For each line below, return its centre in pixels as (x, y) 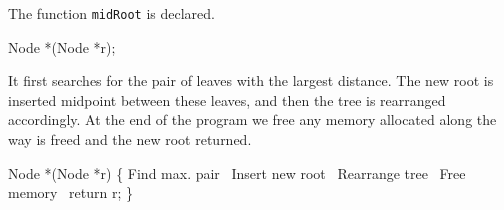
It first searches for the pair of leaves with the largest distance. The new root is (251, 80)
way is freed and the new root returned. (130, 139)
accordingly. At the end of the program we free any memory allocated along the (252, 119)
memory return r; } (70, 192)
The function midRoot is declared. (111, 13)
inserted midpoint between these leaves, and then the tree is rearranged (227, 99)
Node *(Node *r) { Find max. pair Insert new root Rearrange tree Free (237, 172)
